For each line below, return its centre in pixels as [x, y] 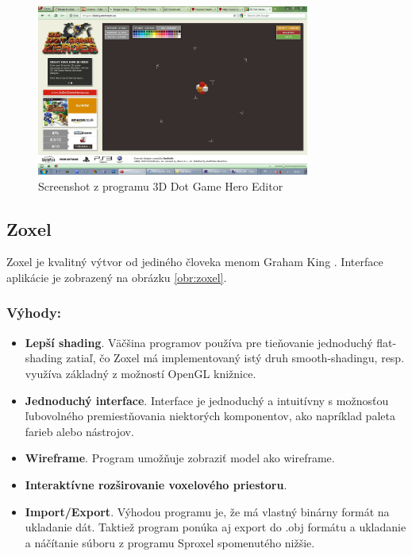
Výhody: [34, 313]
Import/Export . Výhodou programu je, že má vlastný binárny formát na [207, 511]
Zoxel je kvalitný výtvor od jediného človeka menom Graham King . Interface [195, 262]
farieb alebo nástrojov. [79, 431]
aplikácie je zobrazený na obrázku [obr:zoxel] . [117, 277]
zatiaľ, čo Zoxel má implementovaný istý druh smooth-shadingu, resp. [235, 358]
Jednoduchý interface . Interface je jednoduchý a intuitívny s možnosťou [207, 400]
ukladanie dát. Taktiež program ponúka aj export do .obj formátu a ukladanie [216, 527]
